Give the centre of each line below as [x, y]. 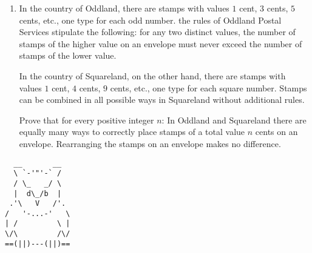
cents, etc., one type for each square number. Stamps [209, 87]
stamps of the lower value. [68, 55]
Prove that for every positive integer [86, 120]
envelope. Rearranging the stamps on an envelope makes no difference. [150, 143]
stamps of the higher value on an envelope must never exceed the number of [161, 43]
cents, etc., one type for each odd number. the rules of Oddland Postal [150, 20]
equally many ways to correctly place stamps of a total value [132, 132]
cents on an [276, 132]
